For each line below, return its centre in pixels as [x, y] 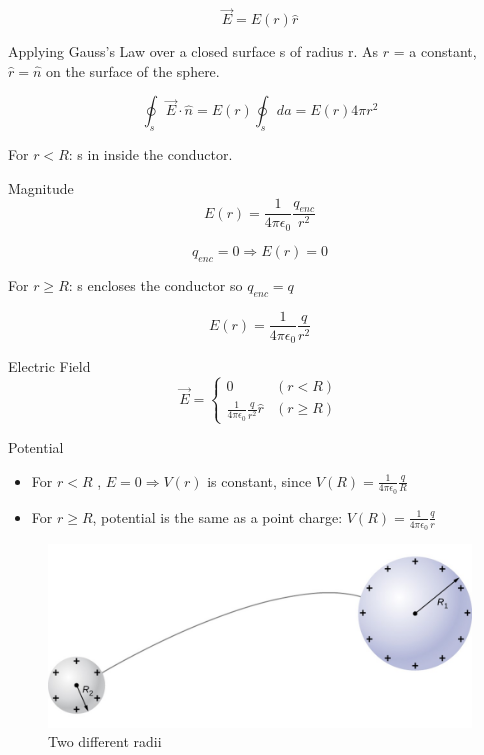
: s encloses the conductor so [155, 284]
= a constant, [435, 51]
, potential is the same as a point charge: [217, 516]
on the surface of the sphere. [133, 70]
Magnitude [41, 187]
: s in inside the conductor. [150, 154]
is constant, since [259, 480]
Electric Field [49, 366]
